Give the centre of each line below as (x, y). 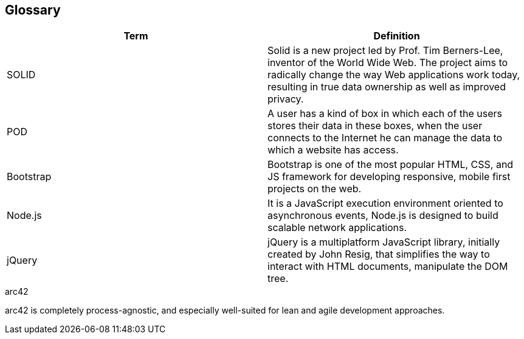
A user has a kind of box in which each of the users (385, 114)
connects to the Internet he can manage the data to (385, 138)
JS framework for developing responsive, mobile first (389, 177)
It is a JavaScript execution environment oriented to (385, 203)
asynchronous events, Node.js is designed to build (383, 216)
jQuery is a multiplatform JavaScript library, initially (384, 242)
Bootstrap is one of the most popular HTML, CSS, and (391, 165)
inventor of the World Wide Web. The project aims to (388, 63)
